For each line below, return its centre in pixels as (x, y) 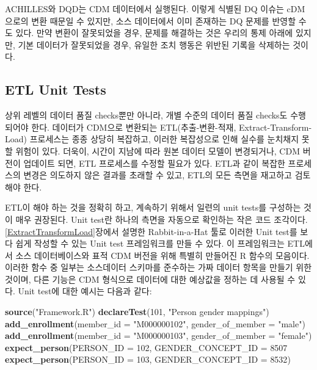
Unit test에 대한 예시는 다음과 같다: (85, 291)
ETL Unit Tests (56, 89)
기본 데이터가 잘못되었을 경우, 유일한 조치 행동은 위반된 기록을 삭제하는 (154, 44)
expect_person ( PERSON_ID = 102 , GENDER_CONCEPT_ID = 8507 (146, 347)
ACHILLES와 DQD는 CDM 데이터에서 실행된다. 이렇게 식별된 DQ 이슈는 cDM (155, 9)
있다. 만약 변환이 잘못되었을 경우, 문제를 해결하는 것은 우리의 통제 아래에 (154, 33)
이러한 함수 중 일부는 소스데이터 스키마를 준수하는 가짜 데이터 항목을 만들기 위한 (158, 267)
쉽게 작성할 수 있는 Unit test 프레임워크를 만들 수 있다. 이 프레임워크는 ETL (160, 243)
